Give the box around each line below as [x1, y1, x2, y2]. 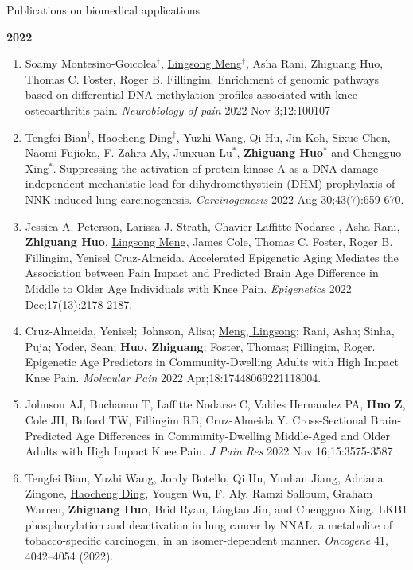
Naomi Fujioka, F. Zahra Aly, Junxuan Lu [25, 144, 232, 161]
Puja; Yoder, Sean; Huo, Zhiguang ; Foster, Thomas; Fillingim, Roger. [25, 338, 376, 354]
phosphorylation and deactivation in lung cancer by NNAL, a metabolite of [25, 516, 393, 533]
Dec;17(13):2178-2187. [25, 295, 133, 312]
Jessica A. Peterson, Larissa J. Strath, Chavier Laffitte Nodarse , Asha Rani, [25, 217, 400, 234]
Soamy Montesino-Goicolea [25, 55, 157, 72]
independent [25, 175, 85, 192]
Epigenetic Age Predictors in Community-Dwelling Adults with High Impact [25, 353, 399, 370]
